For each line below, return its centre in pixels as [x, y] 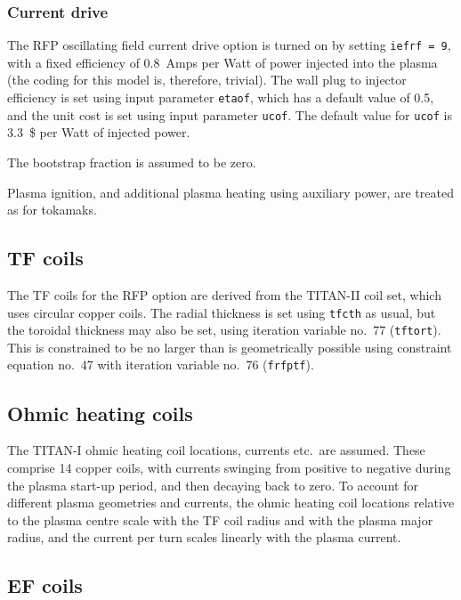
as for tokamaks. [52, 210]
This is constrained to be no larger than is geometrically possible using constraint [230, 347]
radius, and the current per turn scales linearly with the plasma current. [204, 537]
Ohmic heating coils [100, 413]
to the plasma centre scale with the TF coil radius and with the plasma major [220, 519]
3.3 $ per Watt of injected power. [99, 132]
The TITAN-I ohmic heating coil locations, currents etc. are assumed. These [216, 450]
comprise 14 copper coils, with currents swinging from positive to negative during [229, 467]
